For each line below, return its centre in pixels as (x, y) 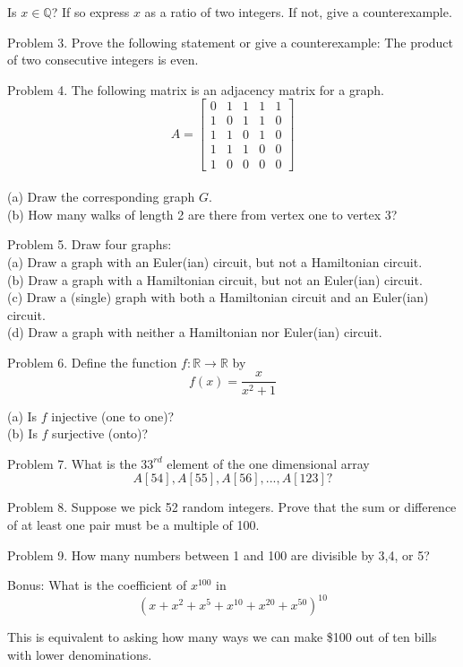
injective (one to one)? (113, 416)
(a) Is (22, 416)
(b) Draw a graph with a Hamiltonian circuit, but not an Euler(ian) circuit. (215, 279)
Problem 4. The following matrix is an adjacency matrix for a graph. (196, 89)
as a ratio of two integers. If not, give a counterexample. (298, 12)
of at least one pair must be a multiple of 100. (133, 524)
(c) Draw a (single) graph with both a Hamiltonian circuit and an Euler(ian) (218, 297)
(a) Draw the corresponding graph (101, 197)
